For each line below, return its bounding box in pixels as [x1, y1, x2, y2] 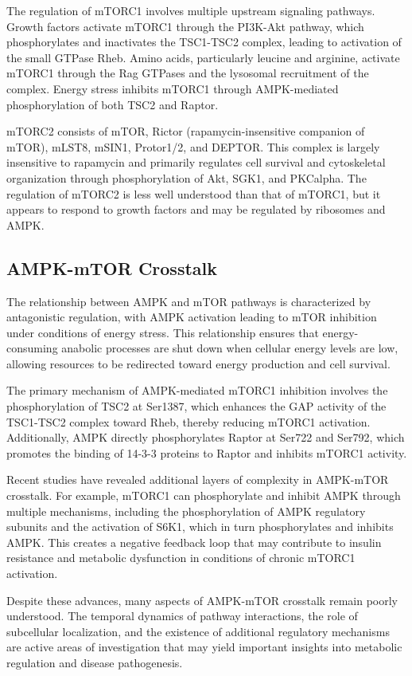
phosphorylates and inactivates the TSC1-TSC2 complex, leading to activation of [6, 33, 402, 50]
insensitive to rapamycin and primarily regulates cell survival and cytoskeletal [6, 154, 386, 171]
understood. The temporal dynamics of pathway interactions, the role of [6, 607, 358, 624]
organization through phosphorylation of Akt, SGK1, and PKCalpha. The [6, 169, 367, 186]
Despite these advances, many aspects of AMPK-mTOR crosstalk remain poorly [6, 591, 398, 608]
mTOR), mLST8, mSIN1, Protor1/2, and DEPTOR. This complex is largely [6, 138, 380, 155]
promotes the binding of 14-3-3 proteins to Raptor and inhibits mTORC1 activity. [6, 444, 407, 461]
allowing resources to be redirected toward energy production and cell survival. [6, 355, 391, 371]
